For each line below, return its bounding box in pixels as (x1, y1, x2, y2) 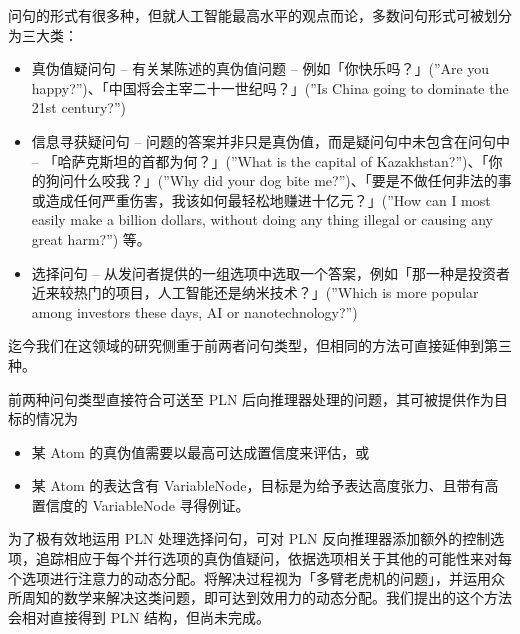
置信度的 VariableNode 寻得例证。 (31, 494, 250, 515)
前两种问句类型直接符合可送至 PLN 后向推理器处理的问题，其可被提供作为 (8, 388, 495, 409)
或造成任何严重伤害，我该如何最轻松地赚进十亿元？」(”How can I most (31, 189, 491, 210)
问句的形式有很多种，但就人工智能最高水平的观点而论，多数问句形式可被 (8, 5, 484, 25)
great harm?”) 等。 (31, 228, 151, 249)
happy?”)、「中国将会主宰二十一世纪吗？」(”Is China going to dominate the (31, 77, 509, 98)
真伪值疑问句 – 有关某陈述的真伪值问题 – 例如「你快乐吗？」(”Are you (31, 58, 490, 79)
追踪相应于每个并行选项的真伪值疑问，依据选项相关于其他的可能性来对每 (35, 548, 512, 569)
